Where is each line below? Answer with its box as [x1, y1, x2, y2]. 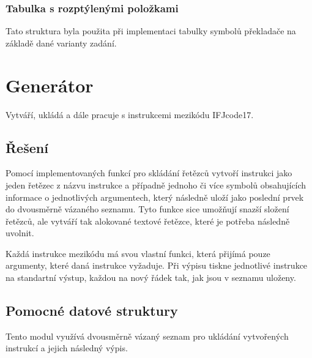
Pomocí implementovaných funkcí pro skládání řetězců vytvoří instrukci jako [6, 166, 292, 179]
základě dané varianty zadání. [6, 36, 117, 49]
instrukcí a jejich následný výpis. [6, 341, 128, 354]
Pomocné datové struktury [6, 301, 178, 320]
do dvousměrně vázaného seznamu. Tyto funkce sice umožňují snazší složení [6, 203, 289, 215]
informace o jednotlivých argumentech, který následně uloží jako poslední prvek [6, 190, 304, 203]
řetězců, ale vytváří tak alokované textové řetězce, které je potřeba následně [6, 214, 290, 227]
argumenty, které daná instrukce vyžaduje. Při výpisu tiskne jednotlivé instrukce [6, 259, 308, 272]
